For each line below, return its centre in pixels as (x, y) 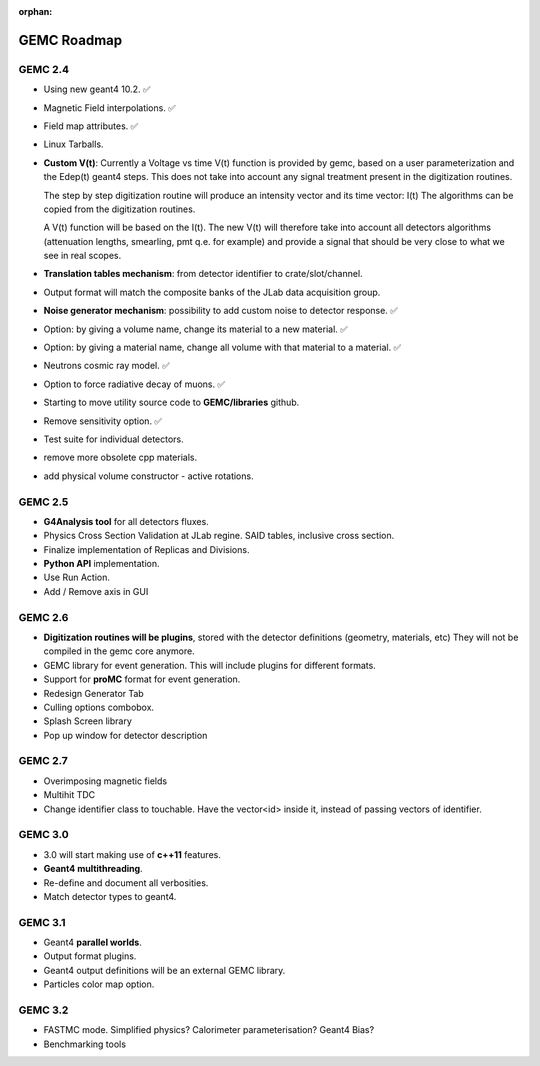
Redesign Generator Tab (93, 693)
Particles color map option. (99, 984)
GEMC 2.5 (43, 502)
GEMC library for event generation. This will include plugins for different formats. (210, 665)
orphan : (35, 11)
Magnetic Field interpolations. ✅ (109, 107)
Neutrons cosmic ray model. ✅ (106, 366)
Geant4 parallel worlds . (92, 942)
